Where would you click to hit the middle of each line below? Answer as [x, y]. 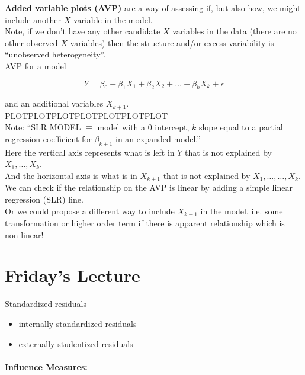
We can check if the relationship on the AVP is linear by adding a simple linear [149, 187]
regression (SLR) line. [44, 199]
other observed [31, 42]
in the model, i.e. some [242, 211]
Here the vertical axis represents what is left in [90, 152]
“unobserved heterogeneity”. [55, 54]
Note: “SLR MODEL [43, 127]
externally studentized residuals [76, 343]
